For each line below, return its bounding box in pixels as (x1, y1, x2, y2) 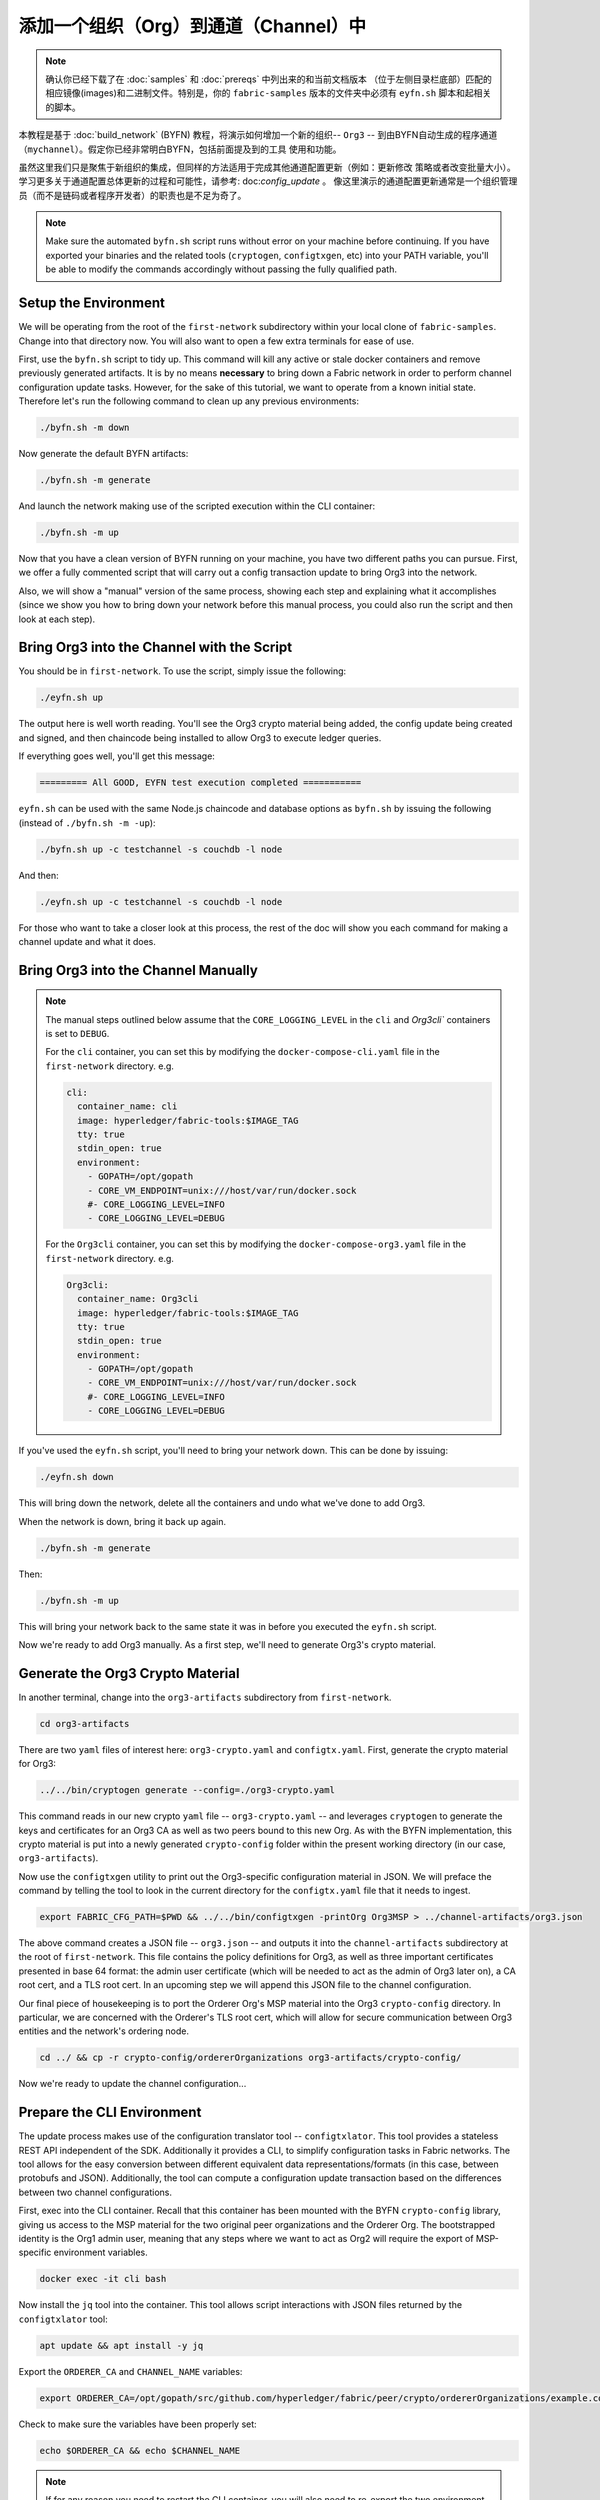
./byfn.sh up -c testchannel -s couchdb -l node (39, 843, 283, 855)
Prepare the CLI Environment (18, 2104, 202, 2121)
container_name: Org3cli (76, 1293, 199, 1305)
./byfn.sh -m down (39, 422, 130, 434)
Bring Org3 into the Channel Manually (18, 961, 259, 979)
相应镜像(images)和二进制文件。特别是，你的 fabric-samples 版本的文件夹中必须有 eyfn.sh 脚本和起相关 (45, 87, 492, 99)
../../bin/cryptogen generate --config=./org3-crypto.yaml (39, 1785, 335, 1796)
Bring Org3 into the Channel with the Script (18, 639, 293, 656)
